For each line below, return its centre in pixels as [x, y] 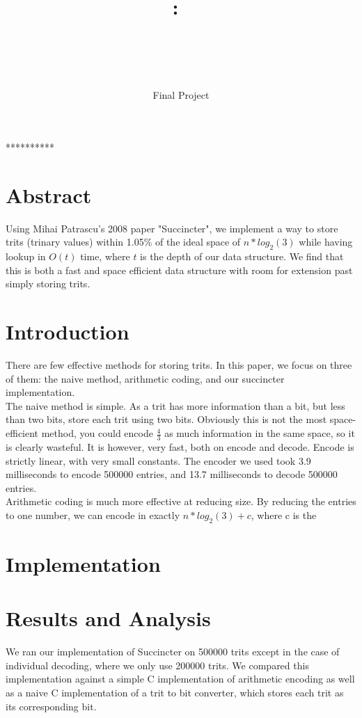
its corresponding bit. [51, 706]
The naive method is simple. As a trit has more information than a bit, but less [175, 405]
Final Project [181, 94]
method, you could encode [97, 433]
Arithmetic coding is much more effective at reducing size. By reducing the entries [181, 501]
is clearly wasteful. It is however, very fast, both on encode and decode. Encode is [180, 446]
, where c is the [284, 514]
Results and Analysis [108, 618]
